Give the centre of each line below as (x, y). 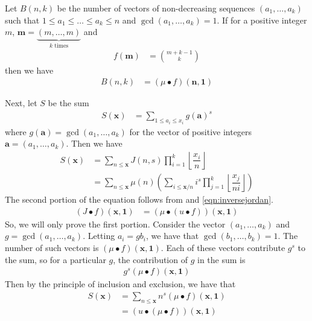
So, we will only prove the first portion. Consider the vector (115, 224)
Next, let (21, 103)
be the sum (68, 103)
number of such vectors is (52, 247)
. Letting (99, 236)
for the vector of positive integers (191, 131)
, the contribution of (150, 259)
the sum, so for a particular (56, 259)
